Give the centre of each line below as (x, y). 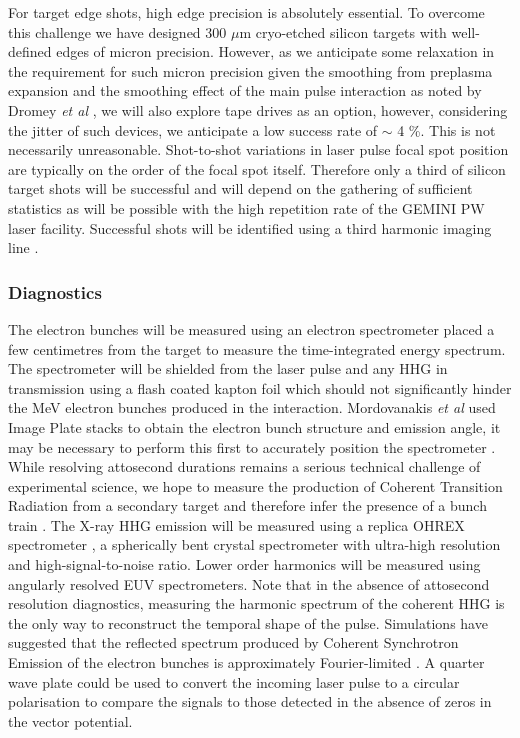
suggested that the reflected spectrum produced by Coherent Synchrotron (233, 642)
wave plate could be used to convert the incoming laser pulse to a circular (234, 681)
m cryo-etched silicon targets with (343, 31)
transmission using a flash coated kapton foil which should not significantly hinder (260, 387)
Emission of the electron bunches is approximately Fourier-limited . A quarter (246, 662)
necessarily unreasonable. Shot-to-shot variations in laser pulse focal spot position (258, 149)
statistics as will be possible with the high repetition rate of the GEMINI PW (246, 207)
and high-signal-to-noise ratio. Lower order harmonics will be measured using (244, 564)
